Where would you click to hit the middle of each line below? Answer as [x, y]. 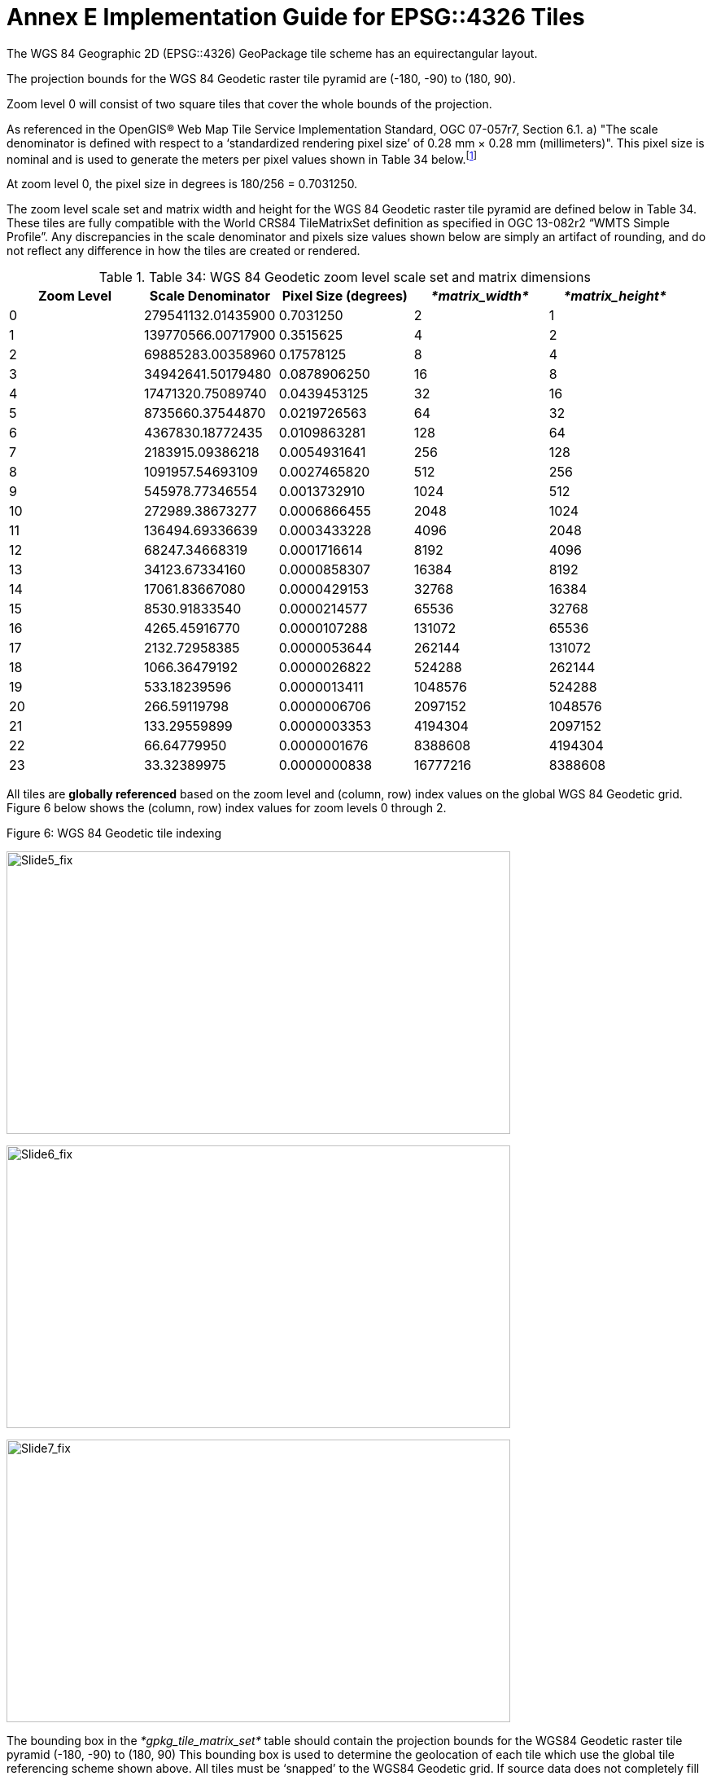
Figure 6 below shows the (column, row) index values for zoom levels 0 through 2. [227, 808]
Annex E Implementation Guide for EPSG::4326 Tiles [296, 17]
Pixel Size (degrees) [345, 296]
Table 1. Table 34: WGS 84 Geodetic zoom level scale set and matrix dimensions [345, 277]
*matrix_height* [615, 296]
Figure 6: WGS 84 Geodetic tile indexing [114, 833]
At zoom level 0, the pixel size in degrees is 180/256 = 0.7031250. [182, 184]
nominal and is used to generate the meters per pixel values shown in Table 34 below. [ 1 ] [242, 158]
